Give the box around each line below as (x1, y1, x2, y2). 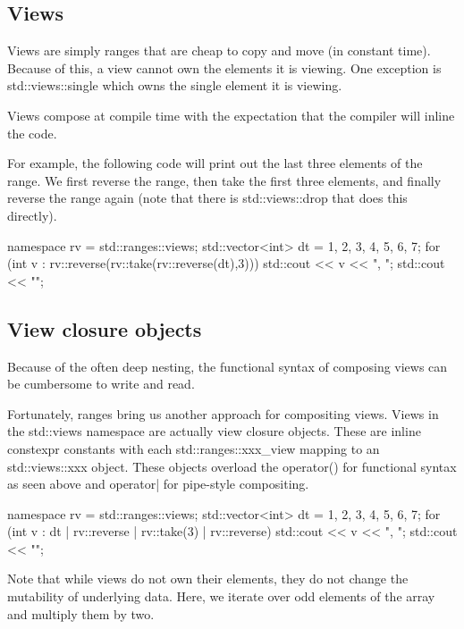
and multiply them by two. (7, 604, 155, 623)
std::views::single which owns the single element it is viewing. (7, 76, 342, 95)
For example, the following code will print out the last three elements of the (7, 154, 423, 172)
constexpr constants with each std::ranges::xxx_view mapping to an (7, 439, 380, 457)
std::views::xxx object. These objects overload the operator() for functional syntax (7, 457, 457, 475)
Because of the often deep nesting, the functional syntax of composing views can (7, 356, 448, 375)
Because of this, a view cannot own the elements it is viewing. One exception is (7, 58, 442, 77)
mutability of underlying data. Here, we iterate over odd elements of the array (7, 587, 435, 606)
